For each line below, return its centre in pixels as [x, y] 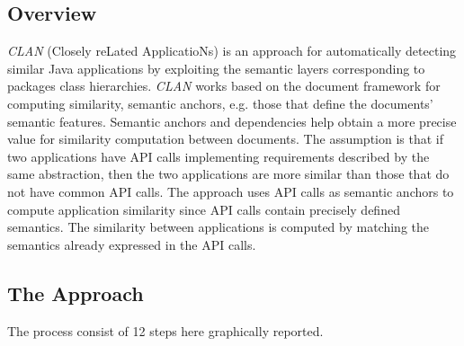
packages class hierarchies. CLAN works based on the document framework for [224, 86]
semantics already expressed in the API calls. [132, 244]
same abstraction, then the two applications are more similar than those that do [228, 174]
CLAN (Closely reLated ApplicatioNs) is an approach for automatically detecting [232, 51]
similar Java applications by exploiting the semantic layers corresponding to [216, 68]
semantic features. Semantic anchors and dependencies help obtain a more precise [232, 121]
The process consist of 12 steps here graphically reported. [165, 330]
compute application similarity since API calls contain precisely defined [204, 209]
